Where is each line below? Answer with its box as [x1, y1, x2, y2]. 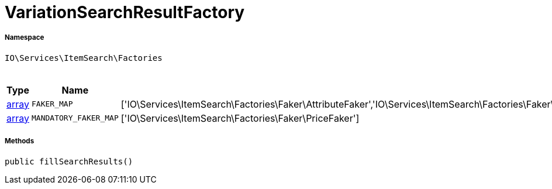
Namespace [5, 33, 44, 42]
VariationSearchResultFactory [5, 2, 245, 22]
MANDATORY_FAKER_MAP [32, 114, 119, 123]
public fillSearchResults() [5, 156, 133, 166]
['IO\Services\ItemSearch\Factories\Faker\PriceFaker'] [120, 112, 360, 124]
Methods [5, 137, 34, 146]
